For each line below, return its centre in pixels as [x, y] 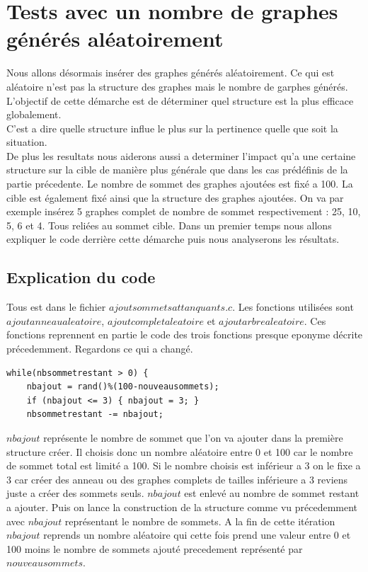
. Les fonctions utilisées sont [293, 307]
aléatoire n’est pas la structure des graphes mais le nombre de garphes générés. [177, 86]
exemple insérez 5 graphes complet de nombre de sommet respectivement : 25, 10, [184, 211]
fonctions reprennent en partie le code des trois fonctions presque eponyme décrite [185, 334]
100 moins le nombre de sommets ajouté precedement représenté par [155, 548]
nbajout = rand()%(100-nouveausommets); [123, 387]
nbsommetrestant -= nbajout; [95, 414]
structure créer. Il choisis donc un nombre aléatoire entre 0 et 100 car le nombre [180, 451]
